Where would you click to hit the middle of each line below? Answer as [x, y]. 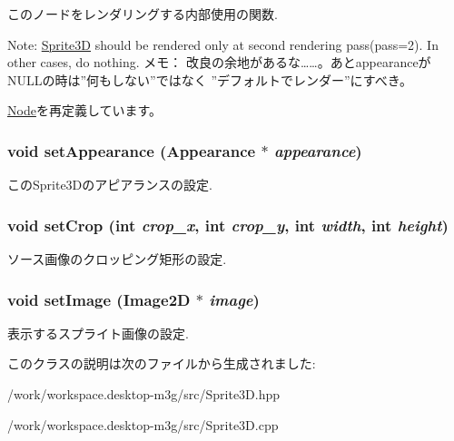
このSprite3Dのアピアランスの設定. [110, 185]
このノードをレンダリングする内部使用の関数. [143, 14]
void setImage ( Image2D [99, 299]
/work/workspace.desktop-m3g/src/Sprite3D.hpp [144, 394]
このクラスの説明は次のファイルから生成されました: [162, 363]
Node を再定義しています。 [85, 110]
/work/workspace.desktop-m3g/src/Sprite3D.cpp [143, 424]
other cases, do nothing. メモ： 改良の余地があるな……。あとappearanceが [219, 62]
